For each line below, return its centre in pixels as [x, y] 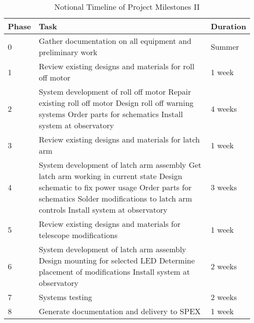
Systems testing [65, 297]
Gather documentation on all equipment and [115, 41]
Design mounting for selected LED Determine [117, 260]
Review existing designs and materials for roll [116, 66]
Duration [228, 26]
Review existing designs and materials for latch [119, 139]
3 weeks [224, 187]
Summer [225, 46]
